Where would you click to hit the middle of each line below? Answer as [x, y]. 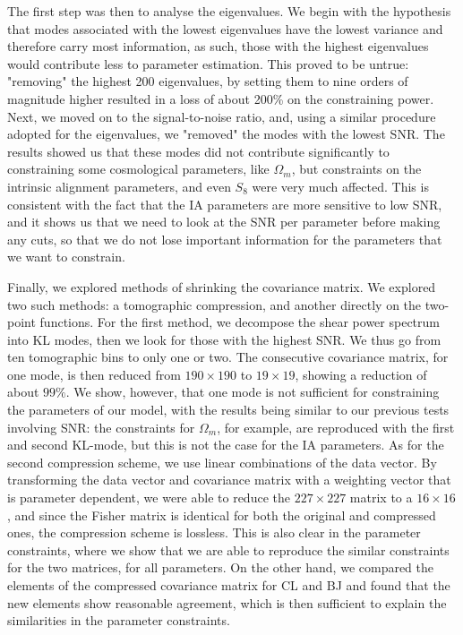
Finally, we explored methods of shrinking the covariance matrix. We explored [222, 286]
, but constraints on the [356, 169]
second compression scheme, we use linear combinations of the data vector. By [222, 462]
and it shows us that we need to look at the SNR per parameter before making [224, 222]
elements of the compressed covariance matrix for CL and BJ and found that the [229, 585]
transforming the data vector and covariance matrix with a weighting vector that [229, 480]
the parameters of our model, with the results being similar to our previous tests [228, 410]
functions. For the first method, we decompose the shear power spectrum [240, 322]
